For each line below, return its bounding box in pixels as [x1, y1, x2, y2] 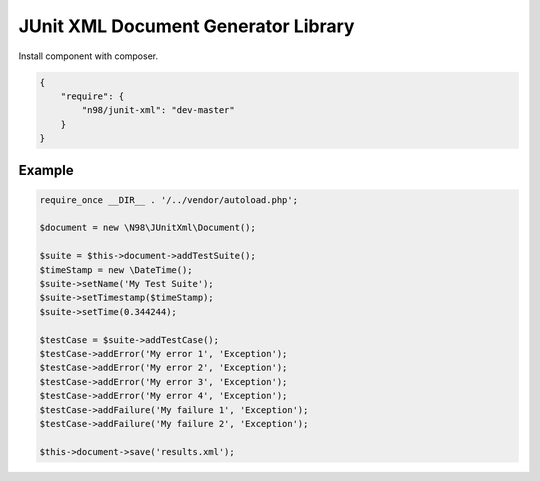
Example [18, 161, 74, 179]
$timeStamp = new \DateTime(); [39, 264, 194, 275]
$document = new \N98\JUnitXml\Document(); [39, 222, 257, 234]
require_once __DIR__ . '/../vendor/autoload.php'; [39, 194, 299, 205]
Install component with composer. [18, 50, 159, 62]
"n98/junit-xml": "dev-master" [81, 105, 235, 116]
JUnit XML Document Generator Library [18, 15, 355, 37]
